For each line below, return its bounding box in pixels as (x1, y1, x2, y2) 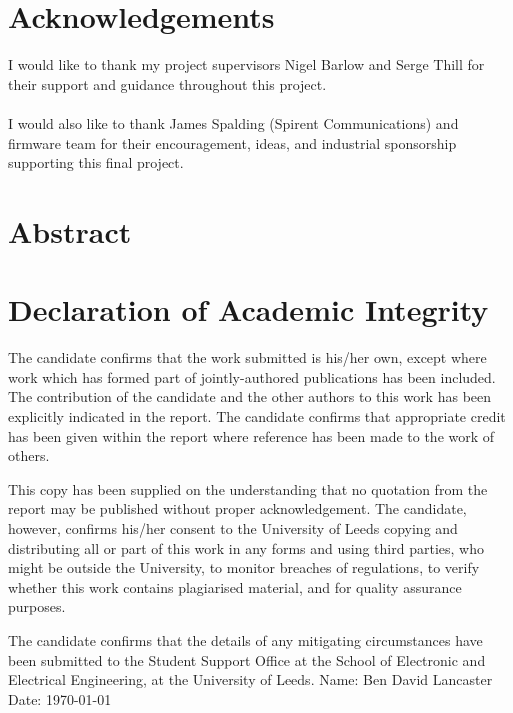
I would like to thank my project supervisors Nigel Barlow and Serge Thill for (8, 54, 485, 75)
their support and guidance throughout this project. (8, 73, 327, 94)
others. (8, 445, 50, 466)
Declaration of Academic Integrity (8, 289, 489, 330)
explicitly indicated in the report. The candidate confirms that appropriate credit (8, 405, 506, 426)
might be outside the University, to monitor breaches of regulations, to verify (8, 557, 480, 578)
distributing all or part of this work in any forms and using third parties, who (8, 537, 484, 558)
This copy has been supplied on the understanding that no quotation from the (8, 478, 488, 499)
